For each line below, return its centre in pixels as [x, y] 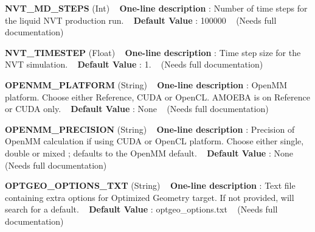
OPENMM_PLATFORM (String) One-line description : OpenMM [146, 84]
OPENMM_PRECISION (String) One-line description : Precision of [150, 129]
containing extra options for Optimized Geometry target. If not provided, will [150, 197]
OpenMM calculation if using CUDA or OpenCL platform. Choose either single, [154, 141]
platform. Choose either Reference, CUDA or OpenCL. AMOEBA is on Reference [157, 97]
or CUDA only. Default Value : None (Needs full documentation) [137, 109]
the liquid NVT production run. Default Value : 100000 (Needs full [141, 20]
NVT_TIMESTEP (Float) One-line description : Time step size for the [153, 52]
